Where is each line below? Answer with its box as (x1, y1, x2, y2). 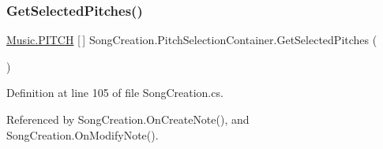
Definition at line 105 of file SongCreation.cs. (6, 84, 223, 101)
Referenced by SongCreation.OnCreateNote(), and (6, 111, 250, 127)
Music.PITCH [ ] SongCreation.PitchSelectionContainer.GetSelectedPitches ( (6, 32, 377, 48)
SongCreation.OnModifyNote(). (6, 126, 159, 143)
